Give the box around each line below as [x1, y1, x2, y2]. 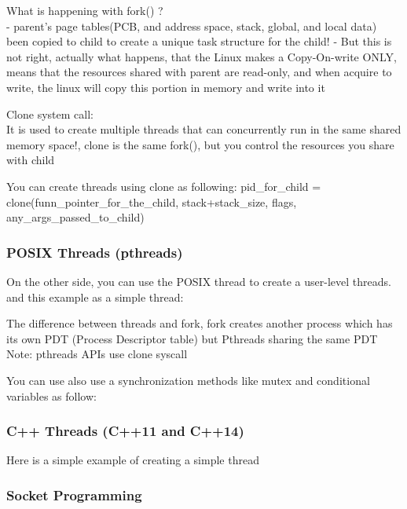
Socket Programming [6, 485, 142, 504]
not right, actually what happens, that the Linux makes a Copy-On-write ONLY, [6, 48, 397, 64]
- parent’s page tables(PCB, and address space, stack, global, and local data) [6, 17, 377, 34]
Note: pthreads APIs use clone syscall [6, 346, 188, 362]
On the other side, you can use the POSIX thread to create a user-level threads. [6, 273, 391, 289]
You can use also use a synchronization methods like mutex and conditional [6, 372, 370, 388]
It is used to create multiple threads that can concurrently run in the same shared [6, 121, 401, 137]
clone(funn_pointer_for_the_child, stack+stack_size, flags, [6, 193, 297, 210]
